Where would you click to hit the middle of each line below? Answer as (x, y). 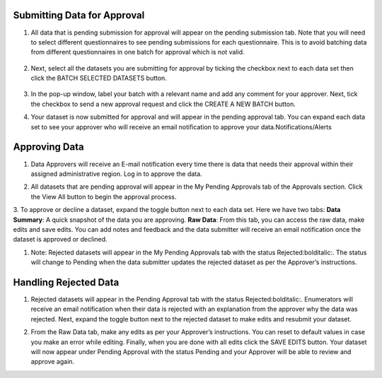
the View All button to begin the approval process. (104, 196)
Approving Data (48, 147)
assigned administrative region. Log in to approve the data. (116, 174)
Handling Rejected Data (66, 282)
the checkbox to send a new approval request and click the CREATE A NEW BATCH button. (163, 104)
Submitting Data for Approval (79, 15)
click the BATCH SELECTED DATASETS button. (99, 78)
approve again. (52, 362)
